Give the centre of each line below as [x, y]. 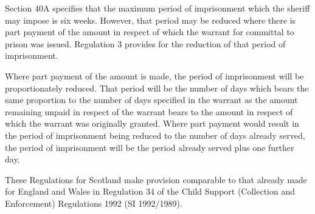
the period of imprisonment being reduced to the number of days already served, [155, 135]
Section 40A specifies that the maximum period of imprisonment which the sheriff [157, 8]
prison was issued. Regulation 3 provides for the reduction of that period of [145, 43]
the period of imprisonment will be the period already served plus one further [150, 147]
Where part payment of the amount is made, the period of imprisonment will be [154, 75]
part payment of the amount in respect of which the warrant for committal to [150, 32]
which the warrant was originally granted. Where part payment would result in [152, 123]
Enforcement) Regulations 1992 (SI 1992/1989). [94, 203]
